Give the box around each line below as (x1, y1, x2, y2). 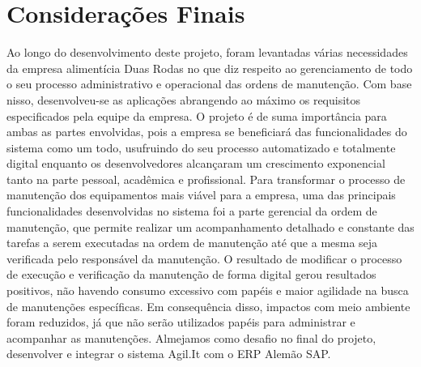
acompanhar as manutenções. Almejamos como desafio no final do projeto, (6, 329, 376, 346)
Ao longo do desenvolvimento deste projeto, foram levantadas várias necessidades (6, 44, 408, 61)
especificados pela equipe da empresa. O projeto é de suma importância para (6, 107, 387, 124)
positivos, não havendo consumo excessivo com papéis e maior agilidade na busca (6, 282, 409, 299)
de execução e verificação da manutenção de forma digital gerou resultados (6, 266, 376, 283)
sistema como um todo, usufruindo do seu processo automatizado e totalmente (6, 139, 396, 156)
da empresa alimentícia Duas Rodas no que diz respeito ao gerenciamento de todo (6, 59, 413, 76)
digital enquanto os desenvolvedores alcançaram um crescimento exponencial (6, 155, 385, 172)
